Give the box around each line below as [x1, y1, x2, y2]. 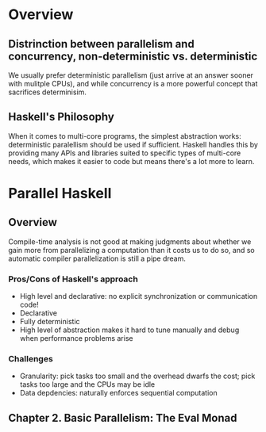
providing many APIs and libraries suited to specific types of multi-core [8, 148, 241, 158]
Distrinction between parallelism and [8, 37, 195, 51]
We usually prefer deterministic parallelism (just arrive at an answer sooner [8, 71, 254, 80]
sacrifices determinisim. [8, 87, 87, 97]
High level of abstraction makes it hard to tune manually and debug [19, 325, 240, 335]
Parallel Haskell [8, 185, 112, 202]
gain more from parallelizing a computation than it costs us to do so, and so [8, 245, 256, 254]
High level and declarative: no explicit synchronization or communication [19, 292, 258, 301]
